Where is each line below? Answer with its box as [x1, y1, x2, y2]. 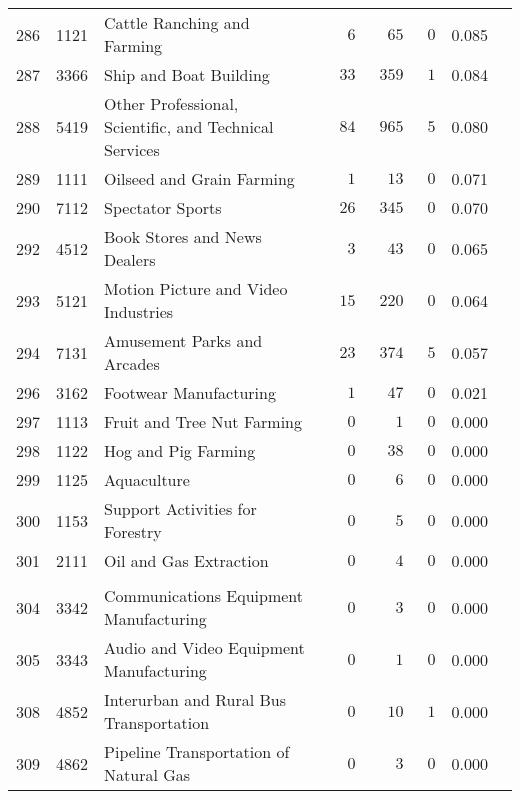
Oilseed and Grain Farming [104, 167, 295, 190]
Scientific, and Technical [104, 115, 274, 138]
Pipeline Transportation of [104, 740, 290, 763]
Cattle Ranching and [104, 11, 250, 34]
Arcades [104, 352, 160, 375]
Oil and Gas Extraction [104, 549, 269, 572]
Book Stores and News [104, 225, 262, 248]
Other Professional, [104, 92, 239, 115]
